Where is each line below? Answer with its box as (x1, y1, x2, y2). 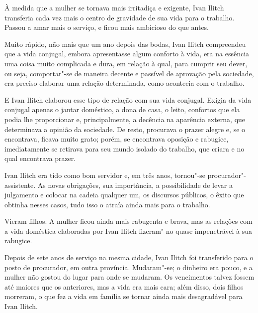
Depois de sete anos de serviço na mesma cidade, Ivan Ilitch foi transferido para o (4, 252, 254, 263)
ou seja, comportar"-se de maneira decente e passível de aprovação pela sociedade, (4, 68, 254, 78)
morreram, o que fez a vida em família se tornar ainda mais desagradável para (4, 291, 243, 302)
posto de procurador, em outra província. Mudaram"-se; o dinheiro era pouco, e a (4, 262, 253, 272)
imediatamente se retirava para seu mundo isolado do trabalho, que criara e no (4, 143, 245, 154)
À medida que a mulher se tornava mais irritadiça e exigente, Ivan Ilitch (4, 2, 224, 12)
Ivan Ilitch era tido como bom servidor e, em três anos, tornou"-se (4, 169, 205, 180)
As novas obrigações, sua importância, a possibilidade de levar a (37, 179, 233, 190)
